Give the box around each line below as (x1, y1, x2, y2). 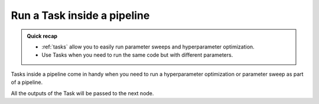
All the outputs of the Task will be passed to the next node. (11, 89, 154, 97)
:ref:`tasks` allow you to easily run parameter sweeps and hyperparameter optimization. (41, 43, 255, 50)
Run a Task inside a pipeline (11, 9, 150, 22)
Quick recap (27, 32, 58, 40)
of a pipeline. (11, 79, 43, 86)
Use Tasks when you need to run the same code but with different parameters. (41, 51, 233, 58)
